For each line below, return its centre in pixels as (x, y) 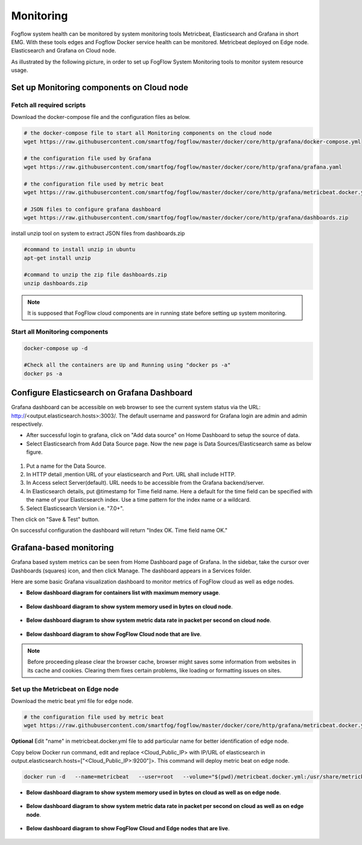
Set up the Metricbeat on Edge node (65, 689)
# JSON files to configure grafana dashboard (92, 209)
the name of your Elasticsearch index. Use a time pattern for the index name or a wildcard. (138, 500)
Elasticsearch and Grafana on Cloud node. (64, 51)
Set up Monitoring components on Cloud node (100, 87)
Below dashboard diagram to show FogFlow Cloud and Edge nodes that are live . (128, 829)
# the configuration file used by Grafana (87, 158)
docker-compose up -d (56, 348)
